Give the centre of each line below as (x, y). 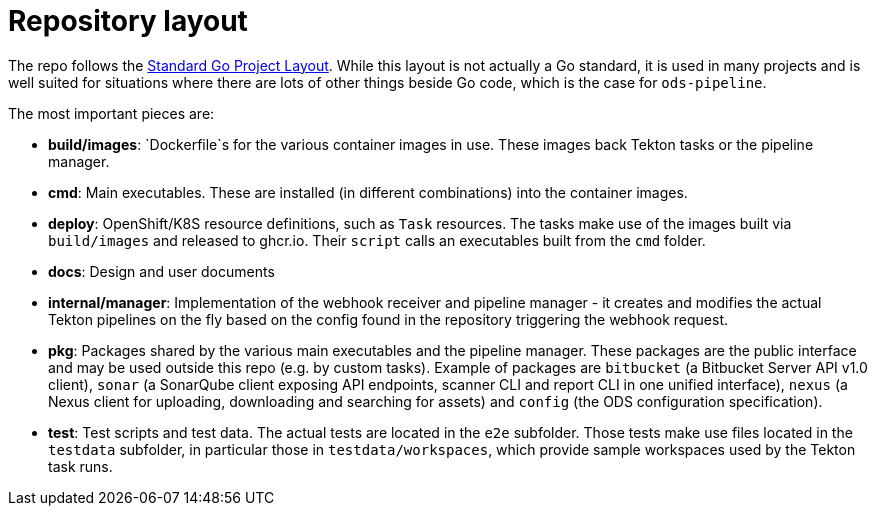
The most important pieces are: (111, 113)
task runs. (80, 466)
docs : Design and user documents (161, 271)
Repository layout (128, 21)
